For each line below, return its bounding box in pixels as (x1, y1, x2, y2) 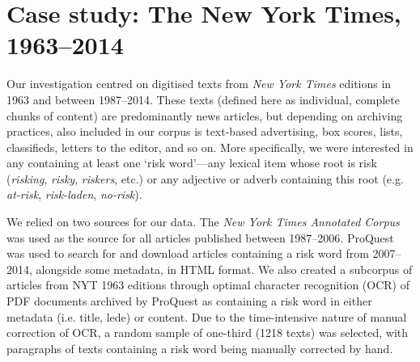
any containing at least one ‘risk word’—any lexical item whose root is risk (6, 154, 377, 171)
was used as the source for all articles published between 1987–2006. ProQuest (6, 229, 394, 246)
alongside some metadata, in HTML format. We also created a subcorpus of (36, 260, 413, 277)
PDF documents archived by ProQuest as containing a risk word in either (6, 293, 372, 309)
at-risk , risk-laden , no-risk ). (6, 186, 142, 203)
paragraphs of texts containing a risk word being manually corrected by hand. (6, 339, 393, 356)
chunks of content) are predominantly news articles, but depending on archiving (6, 107, 403, 124)
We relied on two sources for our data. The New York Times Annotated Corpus (6, 213, 400, 230)
